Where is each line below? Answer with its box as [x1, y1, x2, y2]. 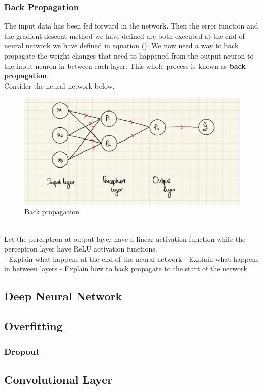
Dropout [4, 345, 40, 357]
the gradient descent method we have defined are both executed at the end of [4, 30, 245, 41]
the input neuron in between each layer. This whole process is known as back [4, 60, 246, 71]
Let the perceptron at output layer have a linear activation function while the [4, 233, 246, 244]
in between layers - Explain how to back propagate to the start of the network [4, 263, 247, 274]
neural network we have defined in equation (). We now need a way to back [4, 40, 239, 51]
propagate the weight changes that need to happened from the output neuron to [4, 50, 254, 61]
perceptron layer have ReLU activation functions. [4, 243, 157, 254]
